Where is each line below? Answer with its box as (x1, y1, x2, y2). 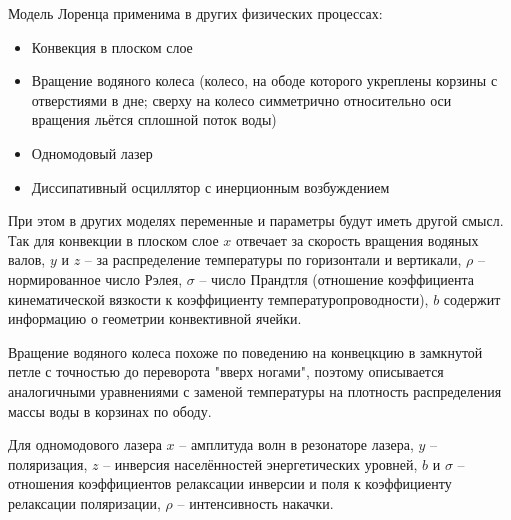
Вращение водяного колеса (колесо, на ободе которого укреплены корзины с (31, 70, 498, 91)
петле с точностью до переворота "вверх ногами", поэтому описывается (8, 361, 444, 382)
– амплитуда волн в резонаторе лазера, (179, 434, 414, 455)
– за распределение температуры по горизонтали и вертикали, (84, 249, 462, 270)
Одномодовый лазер (31, 142, 153, 163)
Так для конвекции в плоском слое (8, 229, 219, 250)
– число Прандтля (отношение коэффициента (199, 268, 474, 289)
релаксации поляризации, (8, 492, 161, 513)
